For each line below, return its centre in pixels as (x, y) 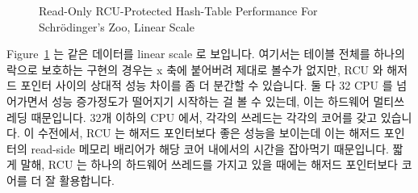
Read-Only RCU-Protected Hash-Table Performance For (178, 10)
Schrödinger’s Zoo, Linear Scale (117, 26)
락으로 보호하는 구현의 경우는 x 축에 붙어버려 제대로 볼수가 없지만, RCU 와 (195, 69)
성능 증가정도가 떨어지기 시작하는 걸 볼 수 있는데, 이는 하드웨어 (211, 101)
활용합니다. (87, 180)
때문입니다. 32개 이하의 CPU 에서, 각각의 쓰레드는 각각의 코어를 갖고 (204, 117)
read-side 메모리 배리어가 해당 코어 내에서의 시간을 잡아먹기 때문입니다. (210, 148)
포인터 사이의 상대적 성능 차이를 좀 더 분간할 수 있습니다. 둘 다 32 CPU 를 (207, 85)
